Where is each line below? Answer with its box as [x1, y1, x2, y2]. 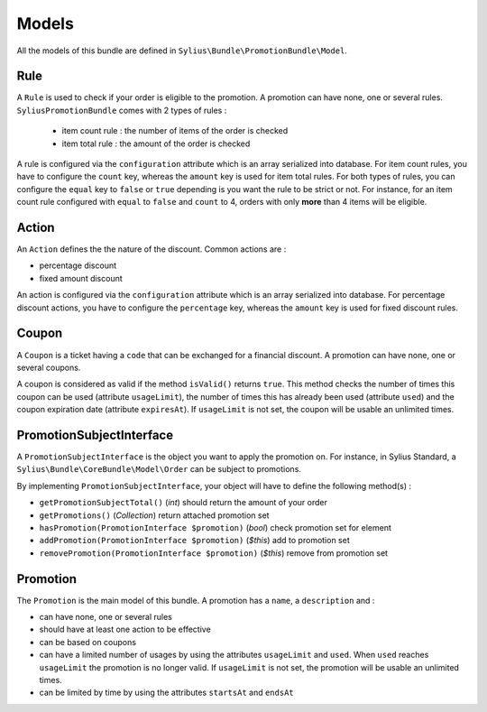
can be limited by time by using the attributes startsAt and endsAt [39, 687, 294, 698]
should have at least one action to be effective [39, 624, 211, 635]
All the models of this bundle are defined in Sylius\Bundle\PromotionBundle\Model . [16, 45, 347, 56]
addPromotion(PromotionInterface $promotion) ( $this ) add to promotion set [39, 535, 351, 546]
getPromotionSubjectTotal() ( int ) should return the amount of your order [39, 497, 328, 508]
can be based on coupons [39, 636, 137, 647]
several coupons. [16, 362, 81, 373]
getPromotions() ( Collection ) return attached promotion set [39, 510, 270, 521]
